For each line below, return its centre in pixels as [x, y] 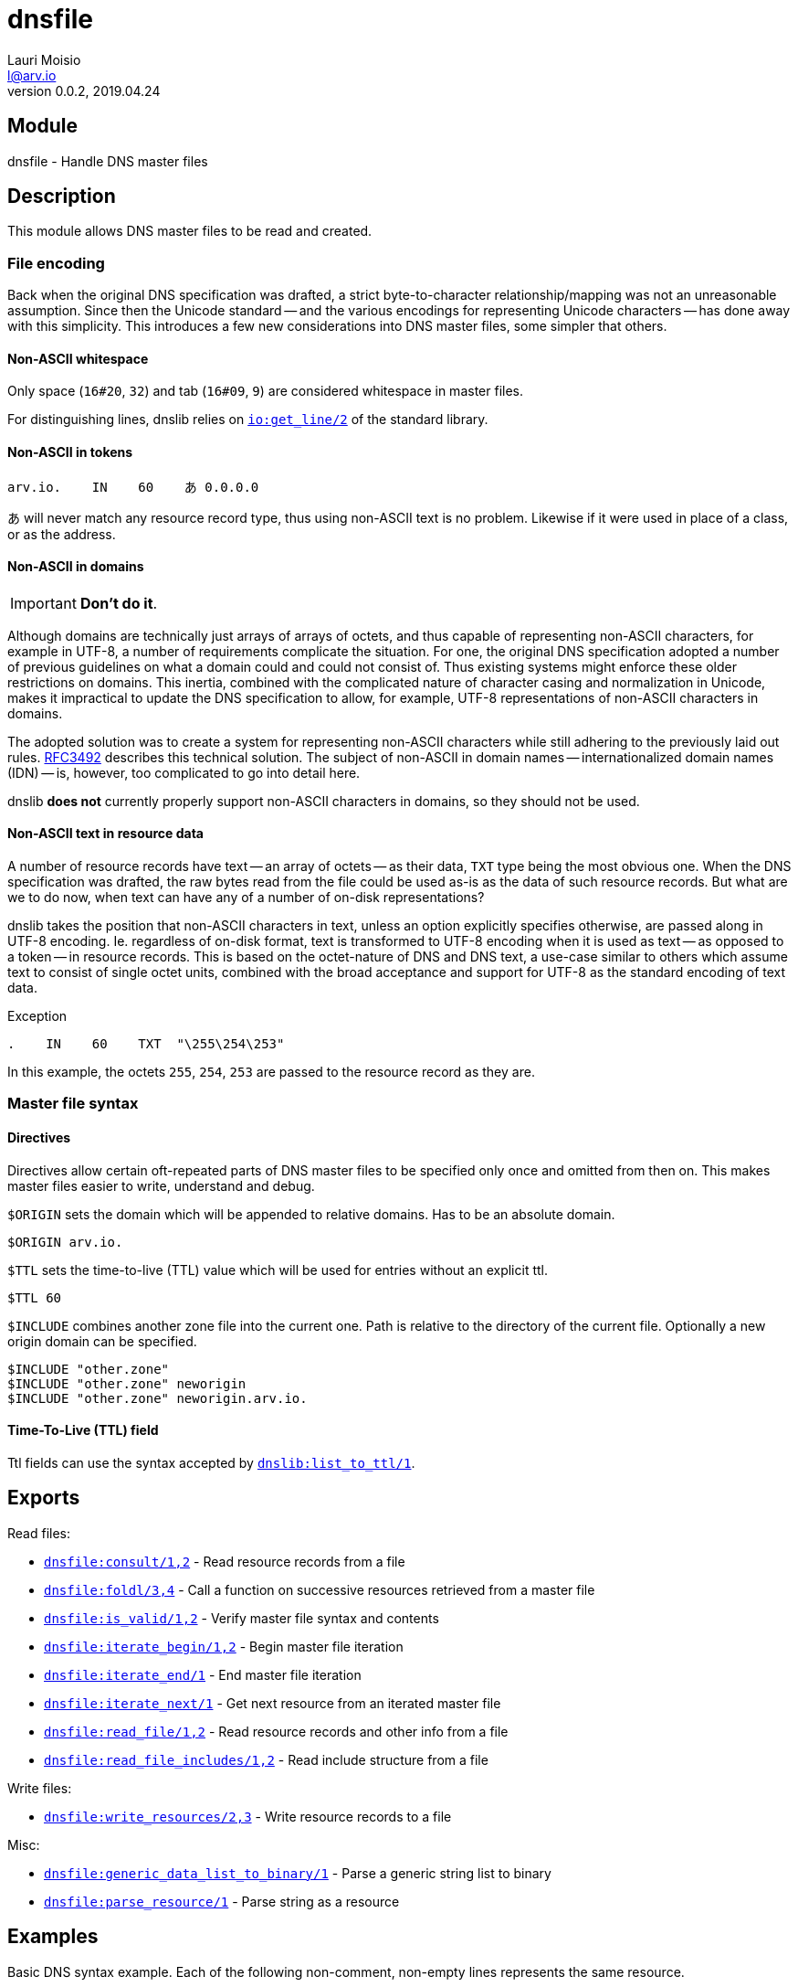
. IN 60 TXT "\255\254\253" [146, 1044]
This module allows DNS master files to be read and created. [190, 231]
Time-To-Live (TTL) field [83, 1430]
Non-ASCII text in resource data [105, 834]
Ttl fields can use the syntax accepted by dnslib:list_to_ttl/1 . [211, 1462]
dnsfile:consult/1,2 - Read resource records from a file [225, 1561]
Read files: [39, 1533]
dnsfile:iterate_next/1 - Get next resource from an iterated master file [273, 1703]
